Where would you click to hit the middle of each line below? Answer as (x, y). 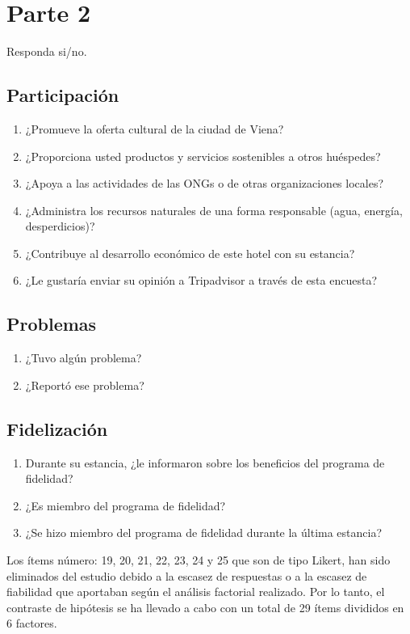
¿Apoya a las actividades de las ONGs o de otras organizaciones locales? (205, 183)
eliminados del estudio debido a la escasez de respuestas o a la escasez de (187, 575)
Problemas (52, 324)
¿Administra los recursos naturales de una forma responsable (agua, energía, (214, 210)
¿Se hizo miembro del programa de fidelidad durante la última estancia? (204, 533)
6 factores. (32, 623)
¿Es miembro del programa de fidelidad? (126, 505)
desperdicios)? (60, 226)
